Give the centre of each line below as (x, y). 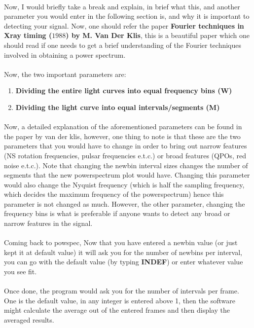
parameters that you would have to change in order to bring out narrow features (126, 146)
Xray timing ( (28, 35)
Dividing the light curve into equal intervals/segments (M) (118, 107)
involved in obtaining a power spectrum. (65, 55)
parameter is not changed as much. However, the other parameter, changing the (125, 203)
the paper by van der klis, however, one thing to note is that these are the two (122, 136)
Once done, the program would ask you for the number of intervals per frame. (122, 291)
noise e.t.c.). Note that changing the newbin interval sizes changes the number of (126, 165)
